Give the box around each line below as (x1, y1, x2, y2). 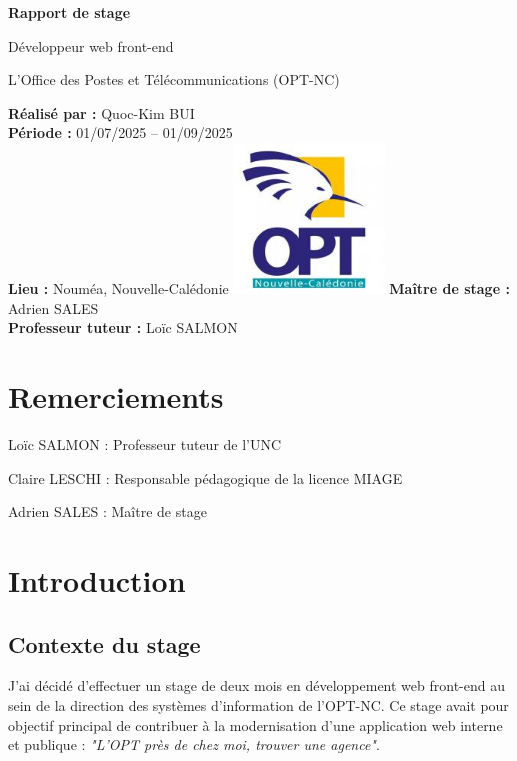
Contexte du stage (8, 628, 201, 659)
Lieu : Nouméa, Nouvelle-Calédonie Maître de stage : (8, 278, 510, 299)
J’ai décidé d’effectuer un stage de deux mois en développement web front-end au (8, 675, 505, 696)
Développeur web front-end (8, 35, 174, 56)
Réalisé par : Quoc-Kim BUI (8, 102, 195, 123)
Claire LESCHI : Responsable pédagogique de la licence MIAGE (8, 467, 403, 488)
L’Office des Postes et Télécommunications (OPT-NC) (8, 69, 340, 90)
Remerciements (8, 376, 224, 417)
